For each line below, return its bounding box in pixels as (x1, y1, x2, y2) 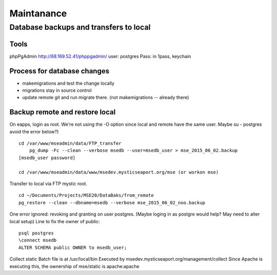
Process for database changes (9, 67, 110, 75)
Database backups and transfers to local (9, 23, 151, 32)
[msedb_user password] (18, 154, 76, 161)
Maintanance (9, 8, 67, 19)
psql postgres (18, 230, 54, 236)
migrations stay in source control (22, 87, 92, 93)
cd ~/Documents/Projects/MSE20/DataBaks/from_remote (18, 192, 154, 199)
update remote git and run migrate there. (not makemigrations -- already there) (22, 94, 189, 101)
